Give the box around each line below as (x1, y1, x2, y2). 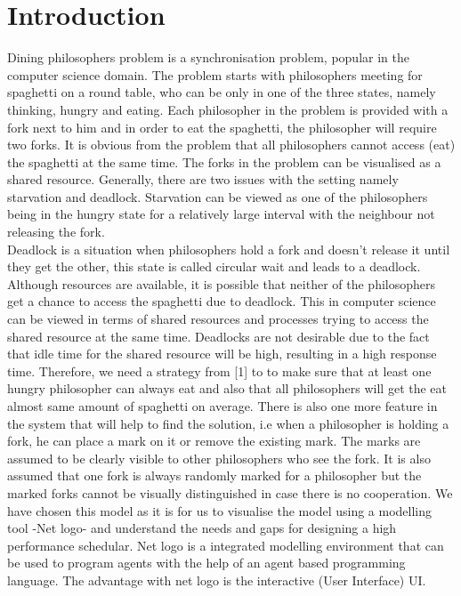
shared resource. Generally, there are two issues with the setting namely (7, 170, 399, 189)
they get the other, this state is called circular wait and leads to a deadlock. (7, 257, 421, 276)
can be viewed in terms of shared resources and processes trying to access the (7, 310, 429, 328)
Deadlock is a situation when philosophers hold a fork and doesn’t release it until (7, 239, 450, 258)
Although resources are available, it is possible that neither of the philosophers (7, 274, 436, 293)
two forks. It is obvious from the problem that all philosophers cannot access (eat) (7, 135, 456, 154)
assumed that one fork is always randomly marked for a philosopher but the (7, 466, 422, 485)
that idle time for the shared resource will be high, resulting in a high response (7, 344, 437, 363)
